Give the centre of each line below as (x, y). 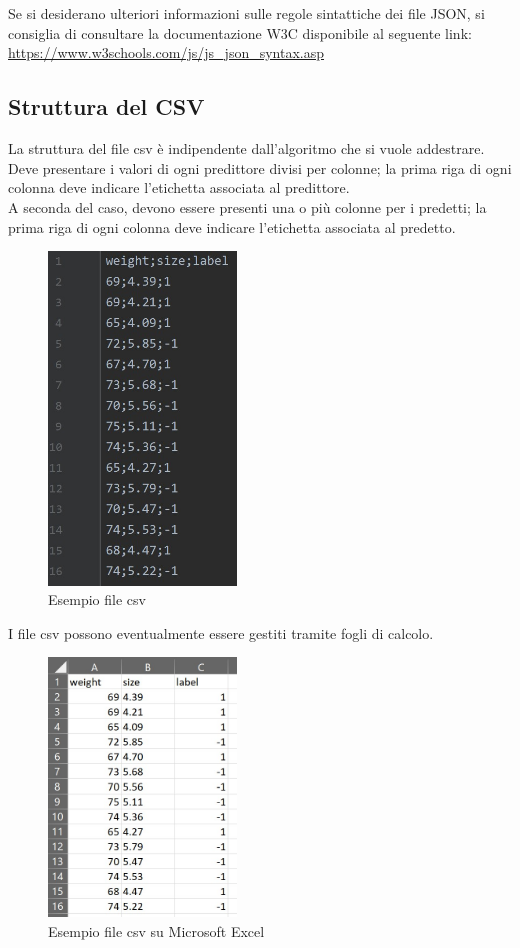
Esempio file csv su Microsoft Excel (156, 930)
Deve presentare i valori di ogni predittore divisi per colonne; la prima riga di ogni (260, 167)
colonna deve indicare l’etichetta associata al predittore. (179, 187)
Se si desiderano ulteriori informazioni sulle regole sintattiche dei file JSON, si (246, 13)
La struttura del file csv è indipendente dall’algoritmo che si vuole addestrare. (246, 148)
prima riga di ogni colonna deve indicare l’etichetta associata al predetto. (232, 226)
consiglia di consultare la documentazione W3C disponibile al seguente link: (240, 32)
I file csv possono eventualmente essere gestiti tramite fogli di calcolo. (221, 632)
